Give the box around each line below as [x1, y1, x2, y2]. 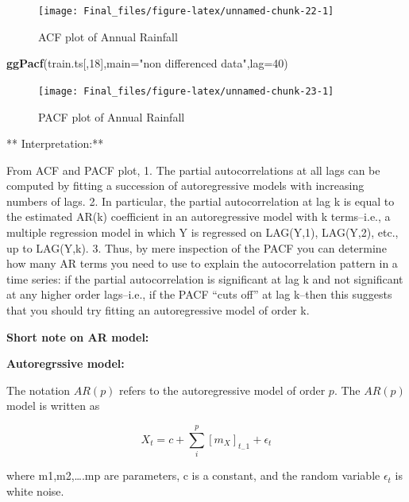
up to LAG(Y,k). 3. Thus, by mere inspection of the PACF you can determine [6, 239, 387, 256]
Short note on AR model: [6, 328, 149, 345]
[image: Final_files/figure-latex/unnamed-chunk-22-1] [38, 6, 334, 17]
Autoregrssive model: [6, 355, 125, 372]
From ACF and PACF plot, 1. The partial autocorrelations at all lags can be [6, 161, 380, 178]
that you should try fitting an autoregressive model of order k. [6, 302, 310, 319]
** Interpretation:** [6, 135, 104, 152]
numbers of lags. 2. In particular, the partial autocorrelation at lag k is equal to [6, 192, 395, 209]
